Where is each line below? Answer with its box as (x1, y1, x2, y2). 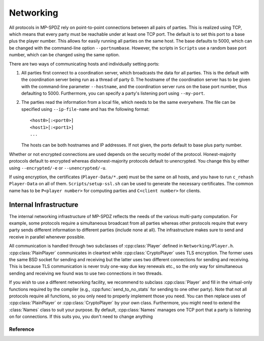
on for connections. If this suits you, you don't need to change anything (9, 314, 153, 319)
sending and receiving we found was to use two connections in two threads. (9, 270, 163, 276)
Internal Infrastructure (9, 200, 79, 209)
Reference (9, 326, 34, 333)
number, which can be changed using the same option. (9, 52, 120, 58)
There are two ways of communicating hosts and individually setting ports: (9, 61, 160, 67)
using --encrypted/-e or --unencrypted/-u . (9, 165, 107, 171)
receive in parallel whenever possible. (9, 234, 86, 240)
